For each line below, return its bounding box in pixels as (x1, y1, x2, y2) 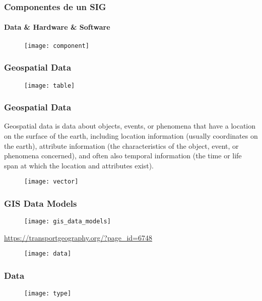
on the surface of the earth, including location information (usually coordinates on (4, 130, 258, 141)
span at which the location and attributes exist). (4, 160, 154, 170)
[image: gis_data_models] (24, 218, 111, 225)
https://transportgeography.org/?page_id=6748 (4, 232, 152, 243)
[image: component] (24, 42, 89, 49)
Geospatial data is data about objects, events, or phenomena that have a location (4, 121, 255, 131)
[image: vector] (24, 178, 79, 186)
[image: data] (24, 250, 72, 258)
